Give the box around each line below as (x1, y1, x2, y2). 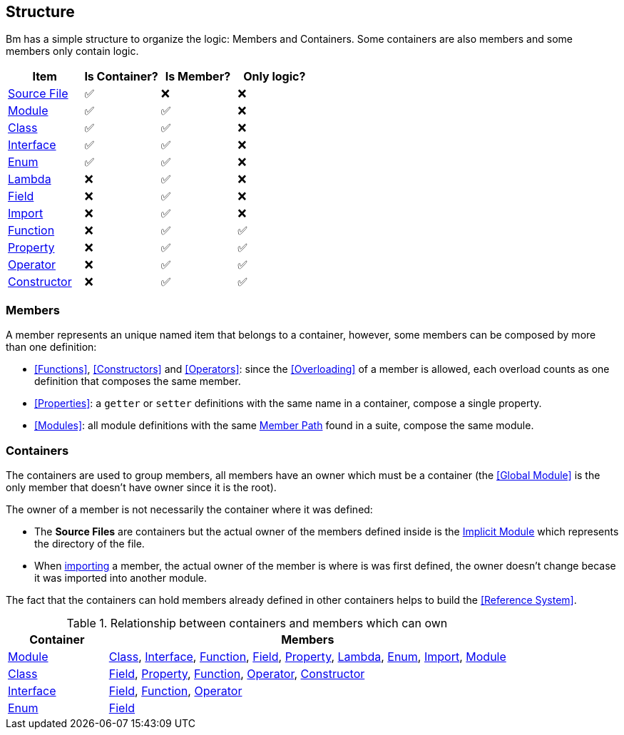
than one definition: (6, 341, 97, 354)
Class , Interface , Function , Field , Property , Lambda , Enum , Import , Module (108, 649, 506, 664)
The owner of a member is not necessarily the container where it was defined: (6, 503, 373, 515)
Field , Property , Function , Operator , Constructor (108, 666, 365, 681)
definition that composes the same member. (34, 375, 241, 388)
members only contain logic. (6, 45, 139, 58)
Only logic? (243, 69, 306, 84)
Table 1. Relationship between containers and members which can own (66, 615, 448, 630)
